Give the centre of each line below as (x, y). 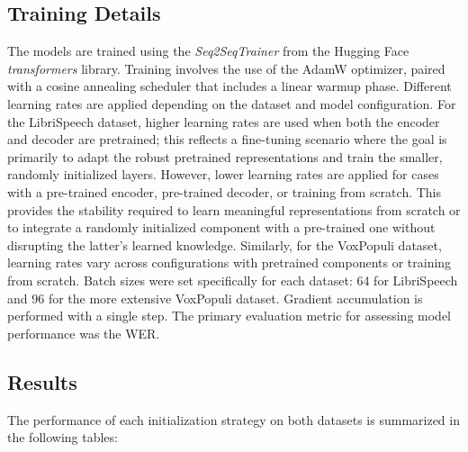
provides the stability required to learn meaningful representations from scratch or (234, 209)
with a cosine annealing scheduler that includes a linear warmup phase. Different (229, 86)
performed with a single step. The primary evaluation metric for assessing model (229, 316)
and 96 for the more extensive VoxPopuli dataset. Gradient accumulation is (215, 298)
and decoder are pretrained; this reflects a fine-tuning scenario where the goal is (227, 139)
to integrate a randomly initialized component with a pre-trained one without (221, 227)
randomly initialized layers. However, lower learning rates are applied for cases (223, 174)
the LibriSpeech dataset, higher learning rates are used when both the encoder (224, 121)
